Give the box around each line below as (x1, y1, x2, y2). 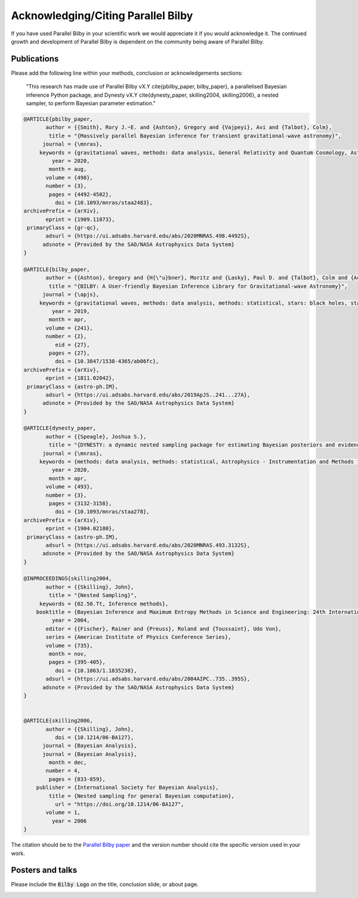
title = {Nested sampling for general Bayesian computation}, (48, 792, 235, 799)
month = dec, (48, 759, 87, 766)
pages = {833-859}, (48, 776, 106, 782)
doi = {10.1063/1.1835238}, (54, 667, 137, 674)
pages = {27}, (48, 349, 90, 356)
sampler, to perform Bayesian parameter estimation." (26, 100, 156, 107)
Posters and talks (11, 865, 78, 875)
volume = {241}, (45, 324, 94, 331)
